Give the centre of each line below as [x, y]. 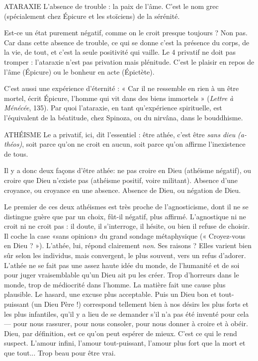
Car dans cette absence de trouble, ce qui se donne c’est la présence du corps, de [127, 42]
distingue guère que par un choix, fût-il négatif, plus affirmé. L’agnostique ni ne [125, 216]
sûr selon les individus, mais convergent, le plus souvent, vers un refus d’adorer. [125, 255]
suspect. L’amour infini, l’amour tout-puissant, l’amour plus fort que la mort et [125, 343]
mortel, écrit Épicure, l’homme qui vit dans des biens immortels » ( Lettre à [119, 98]
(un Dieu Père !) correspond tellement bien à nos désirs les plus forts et [140, 304]
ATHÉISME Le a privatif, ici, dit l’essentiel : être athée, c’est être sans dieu [120, 134]
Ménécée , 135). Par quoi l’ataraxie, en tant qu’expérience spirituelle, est [113, 108]
